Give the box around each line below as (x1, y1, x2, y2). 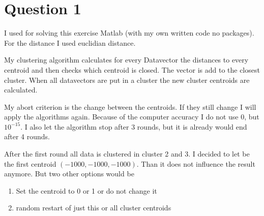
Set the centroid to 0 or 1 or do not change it (16, 185, 157, 196)
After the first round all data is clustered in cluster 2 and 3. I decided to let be (4, 148, 250, 159)
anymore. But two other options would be (4, 168, 134, 179)
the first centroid (4, 158, 56, 169)
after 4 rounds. (4, 131, 50, 142)
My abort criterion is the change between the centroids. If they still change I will (4, 101, 256, 112)
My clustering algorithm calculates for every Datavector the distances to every (4, 54, 249, 65)
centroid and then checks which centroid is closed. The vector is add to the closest (4, 64, 260, 75)
